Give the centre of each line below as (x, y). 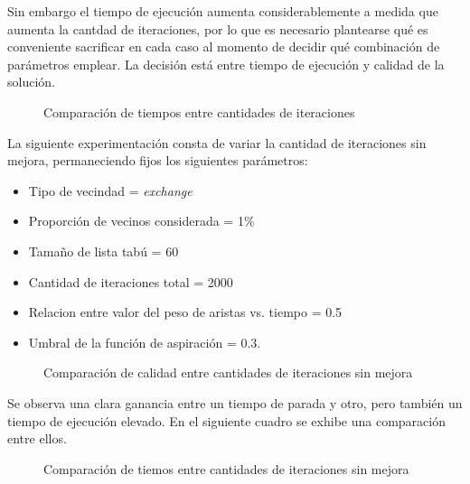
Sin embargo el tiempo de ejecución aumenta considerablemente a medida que (223, 11)
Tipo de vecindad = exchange (110, 190)
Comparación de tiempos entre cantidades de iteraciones (199, 112)
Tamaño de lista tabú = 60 (103, 251)
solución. (31, 82)
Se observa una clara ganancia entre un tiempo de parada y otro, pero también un (235, 402)
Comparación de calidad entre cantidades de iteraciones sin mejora (228, 372)
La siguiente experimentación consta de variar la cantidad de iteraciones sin (217, 142)
